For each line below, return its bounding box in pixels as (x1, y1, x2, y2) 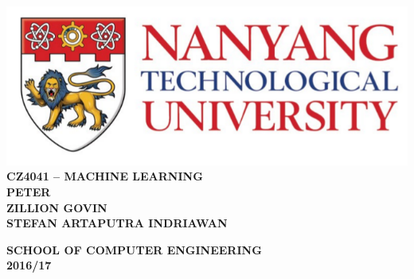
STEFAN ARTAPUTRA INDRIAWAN (6, 215, 228, 231)
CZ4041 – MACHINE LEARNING (6, 168, 203, 184)
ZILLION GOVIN (6, 199, 107, 215)
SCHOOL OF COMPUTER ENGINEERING (6, 241, 262, 258)
